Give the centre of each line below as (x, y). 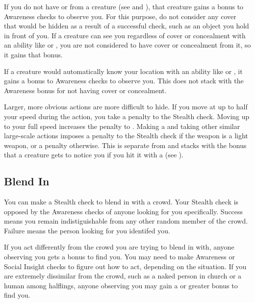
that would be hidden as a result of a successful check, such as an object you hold (127, 26)
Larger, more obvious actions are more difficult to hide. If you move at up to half (126, 107)
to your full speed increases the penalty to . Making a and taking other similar (122, 126)
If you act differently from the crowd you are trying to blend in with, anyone (119, 247)
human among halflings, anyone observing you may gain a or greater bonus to (121, 285)
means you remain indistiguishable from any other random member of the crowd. (126, 221)
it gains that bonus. (33, 54)
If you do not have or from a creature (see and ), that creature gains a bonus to (124, 6)
